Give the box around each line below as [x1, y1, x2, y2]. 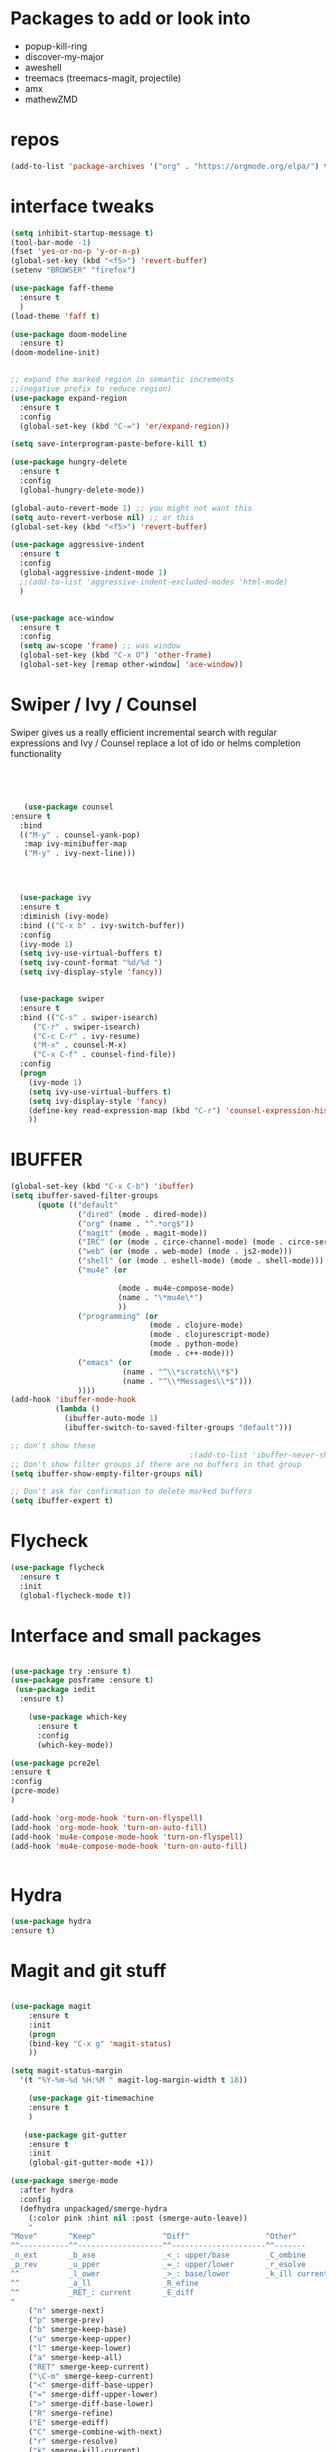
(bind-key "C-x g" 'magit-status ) [28, 2038, 172, 2049]
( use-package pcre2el [10, 1758, 101, 1768]
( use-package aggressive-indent [10, 540, 145, 550]
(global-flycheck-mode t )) [19, 1590, 132, 1601]
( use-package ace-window [10, 613, 114, 623]
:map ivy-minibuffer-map [23, 839, 128, 849]
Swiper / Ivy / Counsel [10, 693, 198, 716]
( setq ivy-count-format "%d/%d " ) [19, 958, 163, 968]
